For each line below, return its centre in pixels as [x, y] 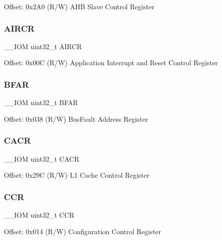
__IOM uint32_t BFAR [41, 102]
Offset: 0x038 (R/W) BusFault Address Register [76, 119]
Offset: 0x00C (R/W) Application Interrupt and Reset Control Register [111, 63]
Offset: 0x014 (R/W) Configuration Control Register [82, 231]
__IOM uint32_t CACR [42, 158]
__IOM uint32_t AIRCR [43, 46]
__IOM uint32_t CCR [39, 215]
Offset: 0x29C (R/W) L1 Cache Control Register [77, 175]
